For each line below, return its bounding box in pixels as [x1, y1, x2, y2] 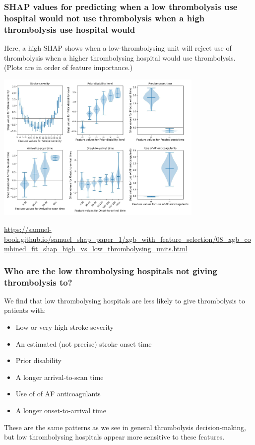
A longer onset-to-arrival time [15, 405, 106, 416]
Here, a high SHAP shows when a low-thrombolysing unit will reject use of [4, 43, 232, 53]
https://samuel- [4, 223, 52, 234]
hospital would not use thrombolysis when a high [4, 11, 205, 24]
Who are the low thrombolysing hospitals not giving [4, 264, 217, 277]
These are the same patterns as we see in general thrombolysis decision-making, [4, 422, 246, 432]
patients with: [4, 305, 46, 315]
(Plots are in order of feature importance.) [4, 62, 133, 73]
